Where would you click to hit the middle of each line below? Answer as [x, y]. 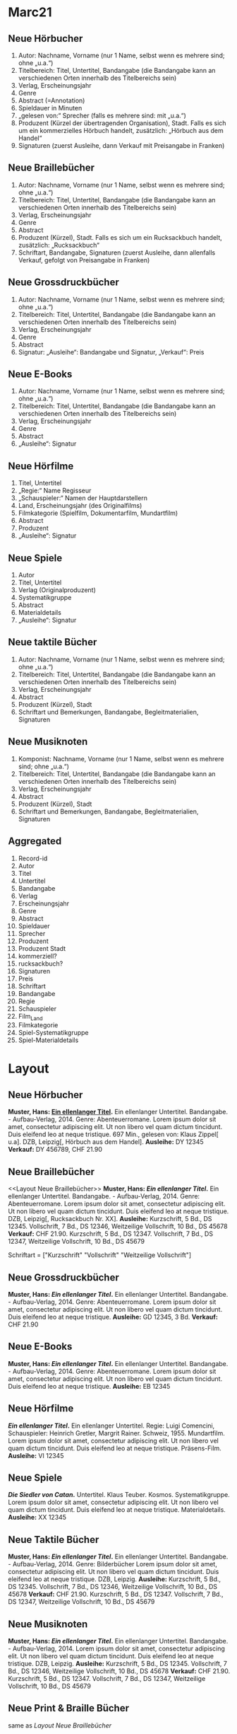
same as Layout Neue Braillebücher [60, 1725]
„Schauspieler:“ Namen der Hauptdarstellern [83, 498]
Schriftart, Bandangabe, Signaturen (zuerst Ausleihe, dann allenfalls [117, 253]
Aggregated [35, 842]
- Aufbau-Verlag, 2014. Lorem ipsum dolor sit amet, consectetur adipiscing [116, 1648]
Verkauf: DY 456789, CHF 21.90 [55, 1150]
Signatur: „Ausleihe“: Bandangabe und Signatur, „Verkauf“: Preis [111, 352]
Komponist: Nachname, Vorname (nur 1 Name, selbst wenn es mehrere [121, 758]
